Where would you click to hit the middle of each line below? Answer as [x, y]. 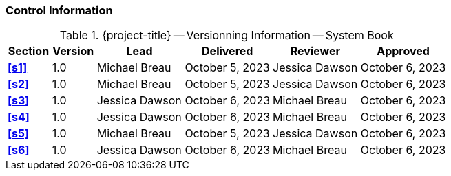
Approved [403, 51]
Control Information [59, 10]
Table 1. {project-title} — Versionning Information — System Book [227, 35]
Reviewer [315, 51]
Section [29, 51]
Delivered [228, 51]
